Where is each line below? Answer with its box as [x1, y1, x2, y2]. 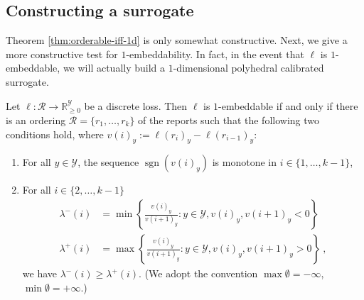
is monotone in [212, 155, 277, 170]
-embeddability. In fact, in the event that [126, 46, 304, 61]
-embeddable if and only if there [218, 98, 358, 113]
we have [22, 266, 57, 281]
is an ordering [6, 113, 66, 127]
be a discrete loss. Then [84, 98, 188, 113]
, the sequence [77, 155, 139, 170]
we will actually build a [63, 60, 166, 75]
